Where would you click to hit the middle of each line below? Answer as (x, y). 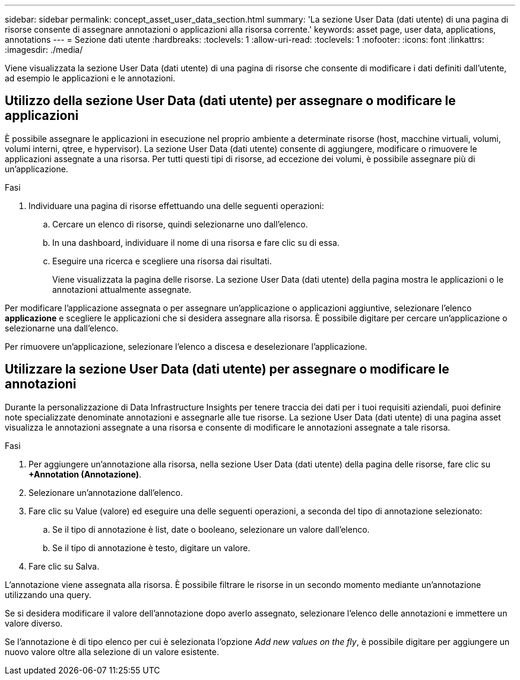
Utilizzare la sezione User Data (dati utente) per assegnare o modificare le (227, 369)
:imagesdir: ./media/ (44, 50)
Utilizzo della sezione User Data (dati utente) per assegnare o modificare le (230, 101)
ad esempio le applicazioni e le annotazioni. (90, 78)
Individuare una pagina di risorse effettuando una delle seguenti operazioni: (176, 205)
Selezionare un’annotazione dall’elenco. (106, 492)
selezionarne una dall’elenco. (62, 328)
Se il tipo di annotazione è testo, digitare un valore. (151, 548)
